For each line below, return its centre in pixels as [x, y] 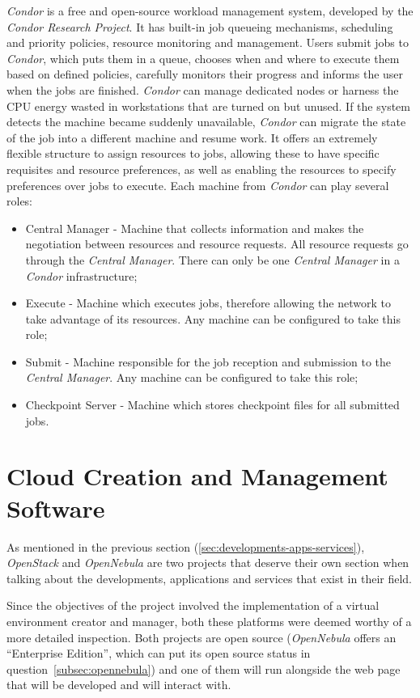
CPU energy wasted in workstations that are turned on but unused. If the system [208, 106]
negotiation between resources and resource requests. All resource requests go [217, 244]
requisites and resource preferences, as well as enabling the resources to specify [202, 169]
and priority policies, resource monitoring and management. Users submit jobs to [208, 42]
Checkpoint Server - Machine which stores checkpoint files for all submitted [212, 405]
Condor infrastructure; [81, 275]
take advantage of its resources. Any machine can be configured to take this [213, 318]
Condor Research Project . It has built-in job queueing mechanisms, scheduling [200, 26]
